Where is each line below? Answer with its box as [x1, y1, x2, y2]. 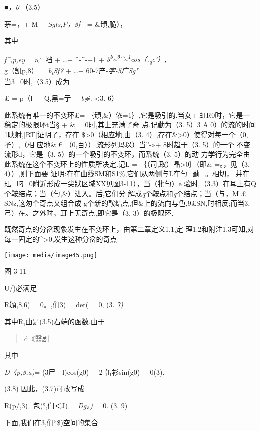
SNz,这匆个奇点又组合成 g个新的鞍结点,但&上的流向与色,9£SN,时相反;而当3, [4, 198, 250, 208]
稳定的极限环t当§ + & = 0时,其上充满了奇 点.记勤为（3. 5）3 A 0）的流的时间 [4, 119, 256, 130]
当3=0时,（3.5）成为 [4, 76, 70, 86]
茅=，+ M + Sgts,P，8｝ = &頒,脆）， [4, 18, 127, 29]
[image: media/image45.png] [4, 251, 98, 259]
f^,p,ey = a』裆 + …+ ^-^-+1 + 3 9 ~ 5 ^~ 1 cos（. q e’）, [4, 52, 167, 66]
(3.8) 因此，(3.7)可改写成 [4, 383, 85, 394]
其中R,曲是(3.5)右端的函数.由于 [4, 316, 105, 327]
